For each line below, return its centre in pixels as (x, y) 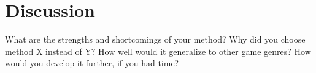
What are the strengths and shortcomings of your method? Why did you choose (155, 39)
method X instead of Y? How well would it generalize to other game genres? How (158, 51)
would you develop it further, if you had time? (92, 63)
